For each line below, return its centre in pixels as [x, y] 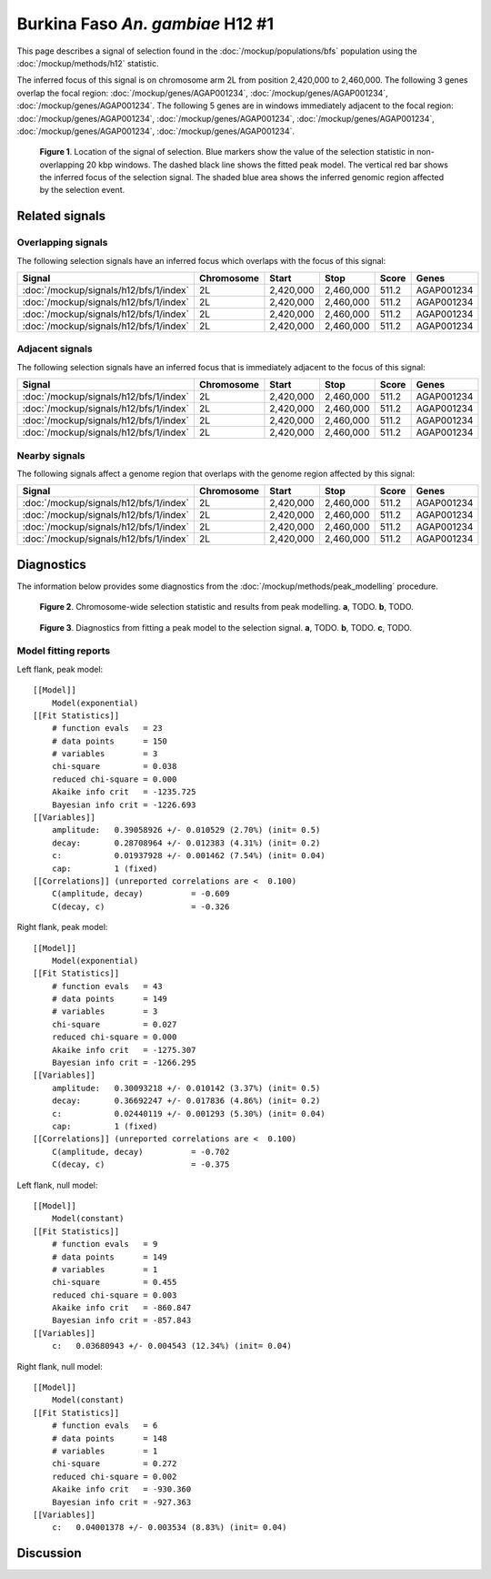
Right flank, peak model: [62, 927]
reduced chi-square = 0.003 [114, 1295]
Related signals [61, 216]
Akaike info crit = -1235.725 [124, 792]
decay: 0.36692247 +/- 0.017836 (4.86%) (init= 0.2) [186, 1101]
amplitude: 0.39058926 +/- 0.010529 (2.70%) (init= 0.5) [186, 830]
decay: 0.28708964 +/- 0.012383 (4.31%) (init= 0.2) [186, 843]
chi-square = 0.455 [114, 1282]
